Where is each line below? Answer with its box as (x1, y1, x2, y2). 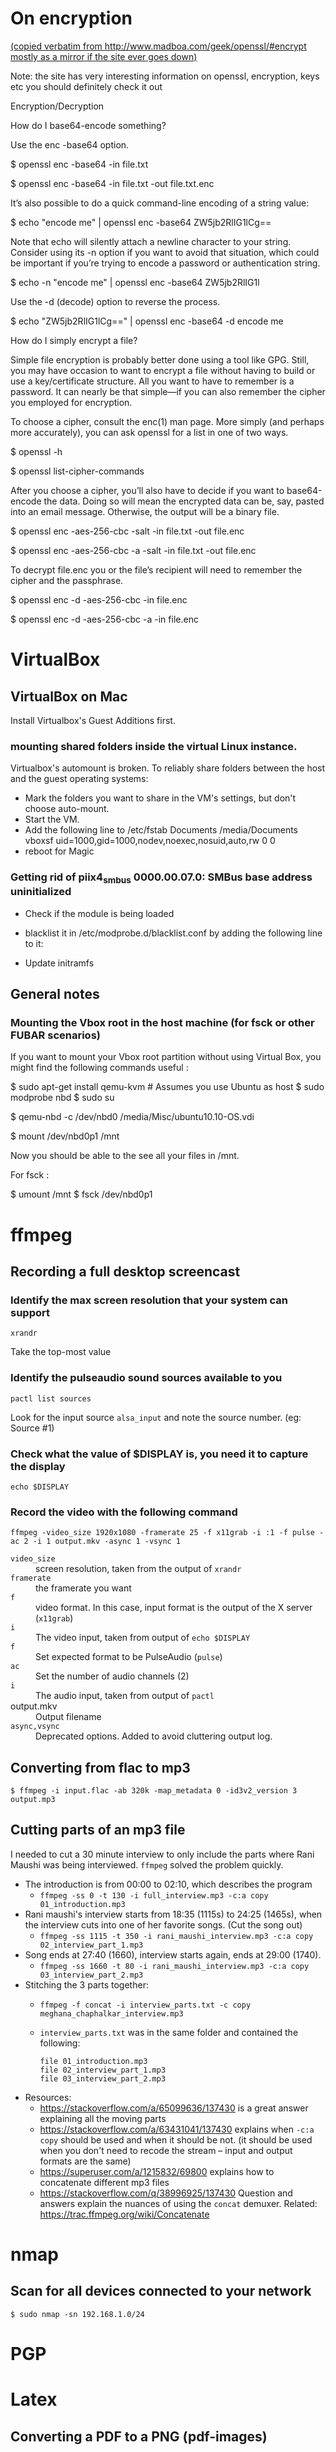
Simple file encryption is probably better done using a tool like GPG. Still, (10, 353, 310, 366)
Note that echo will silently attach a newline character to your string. (10, 235, 292, 247)
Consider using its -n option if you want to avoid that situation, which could (10, 246, 320, 258)
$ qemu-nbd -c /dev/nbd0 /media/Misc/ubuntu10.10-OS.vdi (10, 1111, 255, 1123)
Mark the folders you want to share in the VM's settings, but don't (24, 792, 297, 804)
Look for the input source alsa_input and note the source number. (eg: (10, 1411, 302, 1423)
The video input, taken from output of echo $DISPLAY (35, 1632, 251, 1644)
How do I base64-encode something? (10, 119, 167, 131)
